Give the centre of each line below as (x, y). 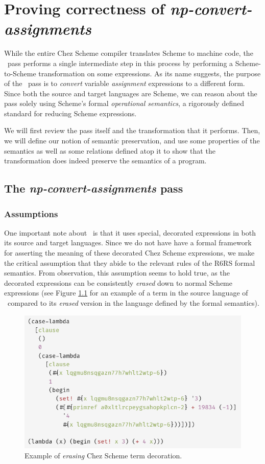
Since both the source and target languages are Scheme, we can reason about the (131, 93)
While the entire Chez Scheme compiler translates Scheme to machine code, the (129, 53)
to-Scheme (20, 73)
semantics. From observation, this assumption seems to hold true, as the (117, 273)
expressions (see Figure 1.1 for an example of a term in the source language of (126, 293)
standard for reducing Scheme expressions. (70, 113)
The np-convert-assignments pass (94, 188)
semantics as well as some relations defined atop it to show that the (110, 150)
